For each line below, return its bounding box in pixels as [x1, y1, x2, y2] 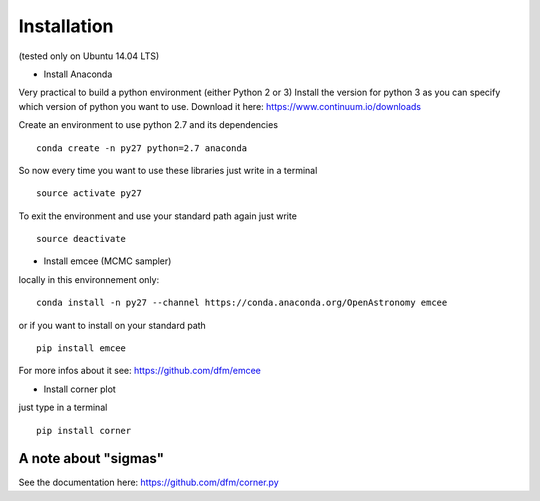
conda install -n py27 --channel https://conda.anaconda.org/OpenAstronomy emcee [36, 297, 448, 309]
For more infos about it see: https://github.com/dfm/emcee [18, 365, 262, 377]
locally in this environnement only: [18, 273, 160, 285]
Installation [18, 15, 114, 37]
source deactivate [36, 233, 127, 245]
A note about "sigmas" [18, 450, 165, 467]
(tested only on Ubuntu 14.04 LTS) [18, 50, 160, 62]
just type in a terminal [18, 401, 108, 414]
